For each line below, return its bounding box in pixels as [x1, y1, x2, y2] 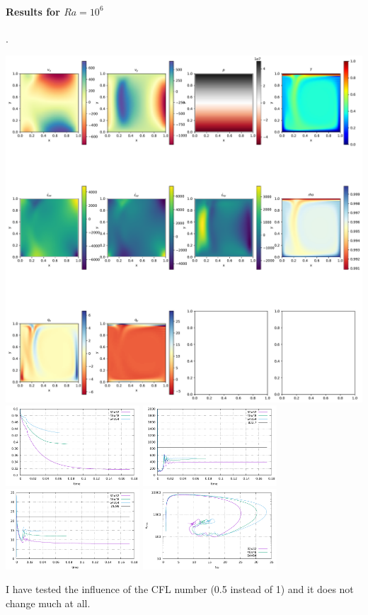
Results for [6, 4, 60, 18]
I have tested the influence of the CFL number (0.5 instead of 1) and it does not [6, 582, 354, 597]
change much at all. [6, 595, 91, 610]
